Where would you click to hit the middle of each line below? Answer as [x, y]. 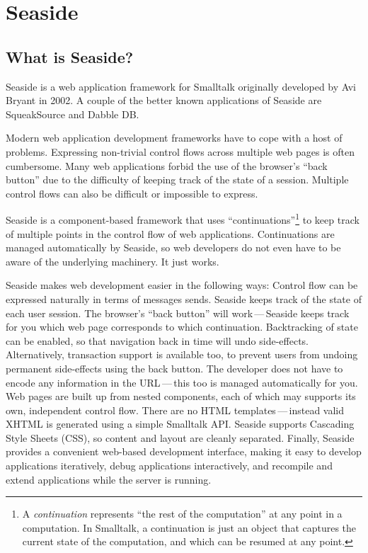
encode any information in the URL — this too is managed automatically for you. [182, 382]
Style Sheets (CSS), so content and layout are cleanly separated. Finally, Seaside [180, 437]
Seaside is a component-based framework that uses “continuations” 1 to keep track [183, 218]
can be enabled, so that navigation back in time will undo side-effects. [157, 340]
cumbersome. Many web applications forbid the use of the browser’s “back [167, 165]
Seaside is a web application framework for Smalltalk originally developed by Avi [181, 86]
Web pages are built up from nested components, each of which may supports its [181, 396]
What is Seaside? [70, 56]
